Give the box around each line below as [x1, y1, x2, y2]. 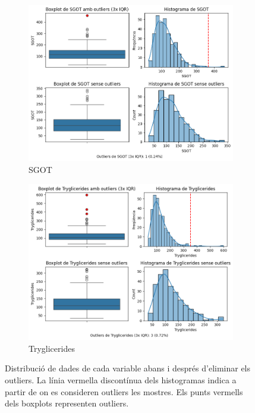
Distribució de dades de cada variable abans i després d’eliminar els [5, 362, 251, 374]
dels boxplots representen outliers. [5, 397, 129, 409]
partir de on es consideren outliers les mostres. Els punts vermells [5, 385, 243, 398]
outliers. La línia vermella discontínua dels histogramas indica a [5, 373, 237, 386]
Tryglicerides [29, 342, 75, 354]
